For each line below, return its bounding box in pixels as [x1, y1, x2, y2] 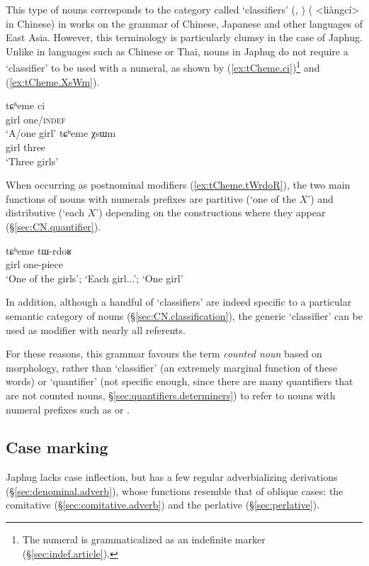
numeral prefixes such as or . [6, 401, 130, 416]
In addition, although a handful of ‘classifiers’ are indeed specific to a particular [6, 294, 352, 309]
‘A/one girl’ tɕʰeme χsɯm [6, 126, 116, 140]
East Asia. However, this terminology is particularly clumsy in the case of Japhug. [6, 30, 363, 45]
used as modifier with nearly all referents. [6, 322, 186, 337]
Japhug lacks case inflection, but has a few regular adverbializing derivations [6, 470, 338, 484]
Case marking [6, 436, 108, 458]
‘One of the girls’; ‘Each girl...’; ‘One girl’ [6, 270, 183, 285]
